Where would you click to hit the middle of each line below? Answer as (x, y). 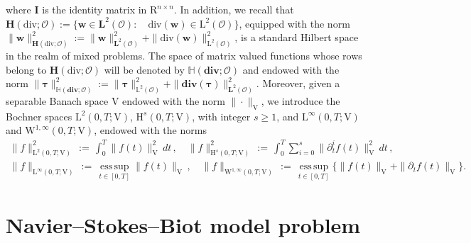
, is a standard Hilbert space (297, 37)
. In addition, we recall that (234, 9)
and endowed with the (291, 69)
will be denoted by (144, 69)
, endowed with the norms (150, 130)
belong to (26, 69)
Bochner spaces (39, 116)
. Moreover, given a (298, 83)
